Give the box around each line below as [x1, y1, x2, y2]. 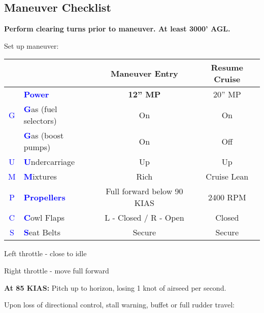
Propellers [23, 191, 65, 203]
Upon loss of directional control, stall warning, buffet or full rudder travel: [4, 299, 235, 310]
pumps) [23, 141, 51, 153]
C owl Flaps [23, 212, 64, 224]
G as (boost [23, 129, 64, 142]
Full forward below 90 [106, 185, 183, 197]
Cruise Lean [206, 170, 249, 183]
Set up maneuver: [4, 40, 59, 51]
